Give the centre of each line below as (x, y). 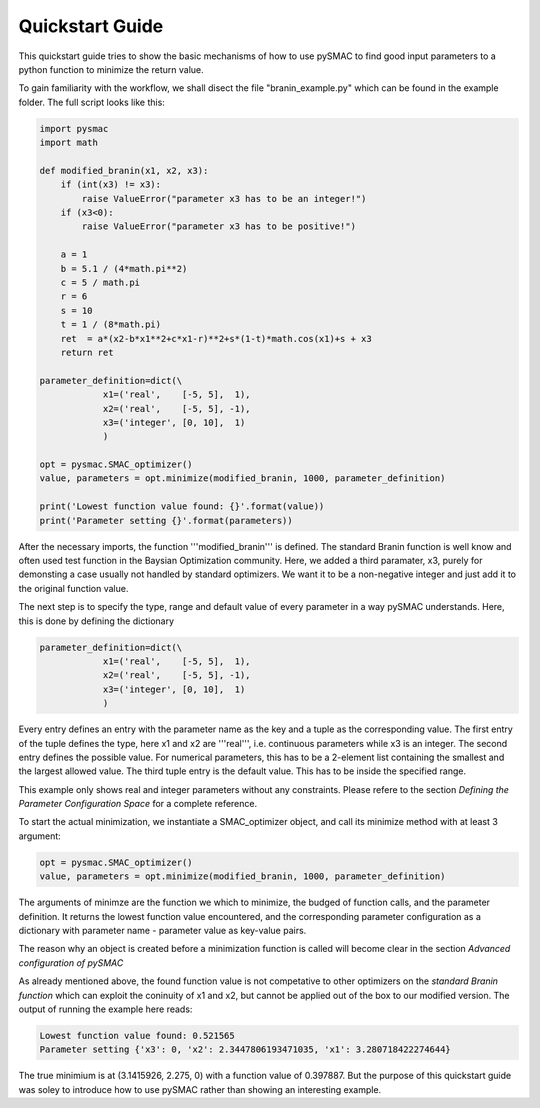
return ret (87, 352)
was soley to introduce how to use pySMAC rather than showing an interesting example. (200, 1089)
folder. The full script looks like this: (91, 102)
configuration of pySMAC (71, 962)
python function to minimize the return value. (111, 69)
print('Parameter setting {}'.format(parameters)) (166, 520)
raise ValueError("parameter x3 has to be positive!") (219, 226)
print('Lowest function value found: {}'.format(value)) (182, 506)
